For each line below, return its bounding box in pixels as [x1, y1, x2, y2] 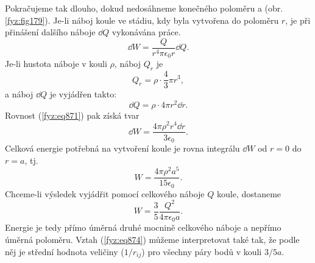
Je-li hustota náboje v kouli [5, 57, 107, 70]
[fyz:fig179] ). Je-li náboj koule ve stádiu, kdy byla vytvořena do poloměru [5, 13, 279, 26]
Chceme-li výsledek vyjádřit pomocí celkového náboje [5, 187, 205, 200]
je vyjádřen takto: [49, 88, 117, 100]
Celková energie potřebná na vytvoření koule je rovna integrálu [5, 142, 240, 155]
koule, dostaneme [216, 187, 281, 200]
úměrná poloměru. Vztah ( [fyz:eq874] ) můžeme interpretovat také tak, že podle [5, 233, 300, 245]
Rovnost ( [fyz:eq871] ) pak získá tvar [5, 108, 140, 121]
